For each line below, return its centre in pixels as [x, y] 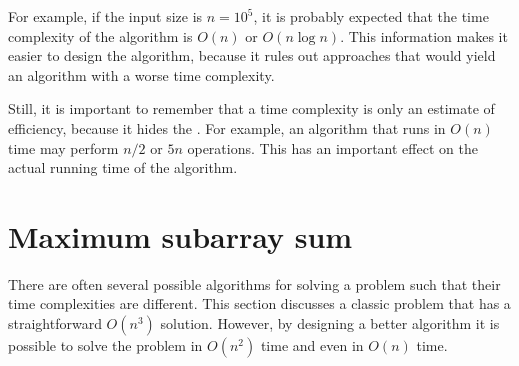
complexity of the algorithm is [100, 35]
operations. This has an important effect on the [332, 147]
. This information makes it [424, 35]
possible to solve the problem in [105, 345]
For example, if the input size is [105, 16]
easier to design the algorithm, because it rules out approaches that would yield [252, 55]
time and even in [312, 345]
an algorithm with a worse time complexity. [141, 74]
